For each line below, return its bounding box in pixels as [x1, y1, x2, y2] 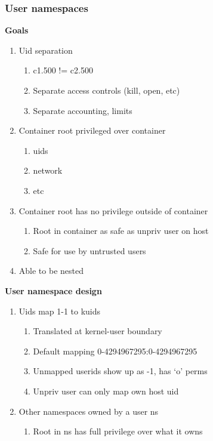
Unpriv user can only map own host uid [33, 384, 179, 397]
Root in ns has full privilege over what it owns [33, 425, 203, 437]
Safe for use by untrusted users [33, 244, 146, 257]
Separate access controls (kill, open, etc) [33, 84, 180, 96]
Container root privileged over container [18, 124, 166, 137]
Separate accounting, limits [33, 104, 132, 116]
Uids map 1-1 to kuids [18, 304, 101, 317]
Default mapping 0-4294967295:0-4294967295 [33, 344, 197, 357]
